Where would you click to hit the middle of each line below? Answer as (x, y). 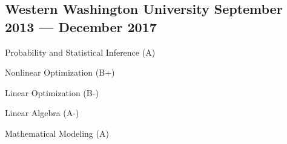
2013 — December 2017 (81, 26)
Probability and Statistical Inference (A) (80, 52)
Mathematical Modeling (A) (57, 133)
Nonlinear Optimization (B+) (60, 72)
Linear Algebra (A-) (42, 113)
